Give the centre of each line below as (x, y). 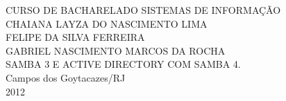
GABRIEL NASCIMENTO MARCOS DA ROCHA (116, 50)
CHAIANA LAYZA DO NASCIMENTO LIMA (107, 23)
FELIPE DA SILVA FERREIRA (75, 37)
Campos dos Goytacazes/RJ (66, 77)
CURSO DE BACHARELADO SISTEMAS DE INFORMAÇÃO (143, 10)
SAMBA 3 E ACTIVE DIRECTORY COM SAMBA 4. (123, 64)
